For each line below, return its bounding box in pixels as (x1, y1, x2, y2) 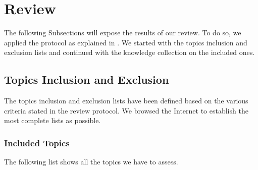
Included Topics (4, 136, 70, 149)
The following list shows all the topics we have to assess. (4, 156, 178, 167)
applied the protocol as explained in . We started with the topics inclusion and (4, 37, 247, 47)
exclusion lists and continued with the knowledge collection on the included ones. (4, 47, 255, 58)
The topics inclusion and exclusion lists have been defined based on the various (4, 95, 248, 106)
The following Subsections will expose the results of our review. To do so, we (4, 27, 241, 38)
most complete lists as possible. (4, 115, 101, 126)
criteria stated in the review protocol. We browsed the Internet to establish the (4, 105, 248, 116)
